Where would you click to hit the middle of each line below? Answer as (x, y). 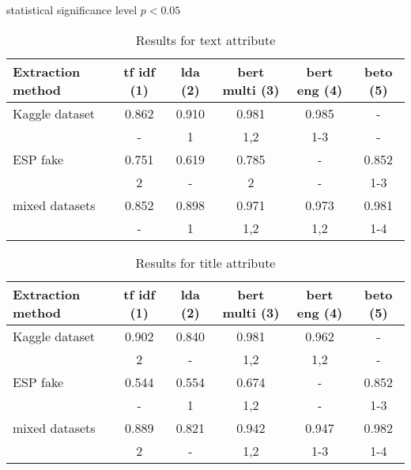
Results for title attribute (205, 262)
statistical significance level (72, 9)
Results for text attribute (205, 39)
